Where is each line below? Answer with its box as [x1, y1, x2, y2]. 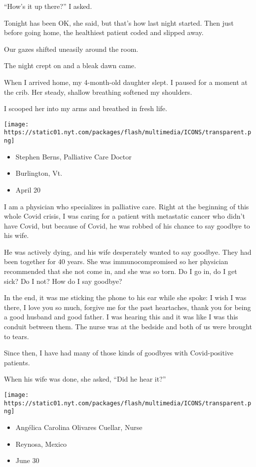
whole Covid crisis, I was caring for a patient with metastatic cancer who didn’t [4, 211, 245, 221]
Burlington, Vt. [15, 168, 63, 178]
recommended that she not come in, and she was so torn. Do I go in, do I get [4, 266, 237, 276]
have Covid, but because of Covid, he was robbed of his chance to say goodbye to [4, 220, 250, 231]
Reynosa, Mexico [15, 438, 67, 449]
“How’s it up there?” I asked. [4, 1, 92, 11]
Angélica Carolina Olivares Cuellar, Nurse [15, 422, 143, 432]
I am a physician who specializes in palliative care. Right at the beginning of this [4, 201, 249, 211]
